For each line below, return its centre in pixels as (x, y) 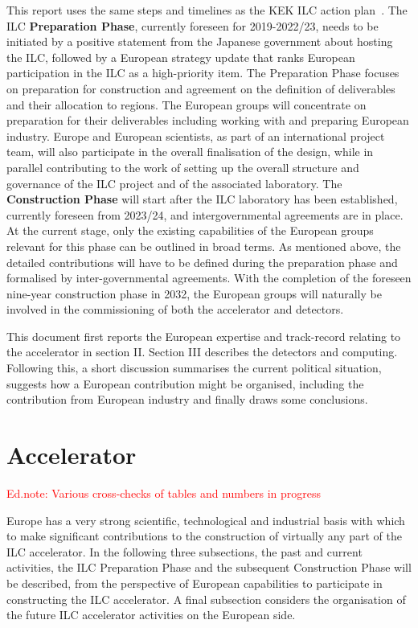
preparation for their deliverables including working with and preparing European (208, 120)
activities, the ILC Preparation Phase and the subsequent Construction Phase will (209, 567)
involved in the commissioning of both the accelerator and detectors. (175, 309)
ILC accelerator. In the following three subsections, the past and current (184, 551)
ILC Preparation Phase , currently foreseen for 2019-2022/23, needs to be (193, 25)
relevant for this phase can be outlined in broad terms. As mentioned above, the (204, 246)
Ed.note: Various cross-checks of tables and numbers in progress (164, 493)
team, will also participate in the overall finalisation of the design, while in (190, 152)
